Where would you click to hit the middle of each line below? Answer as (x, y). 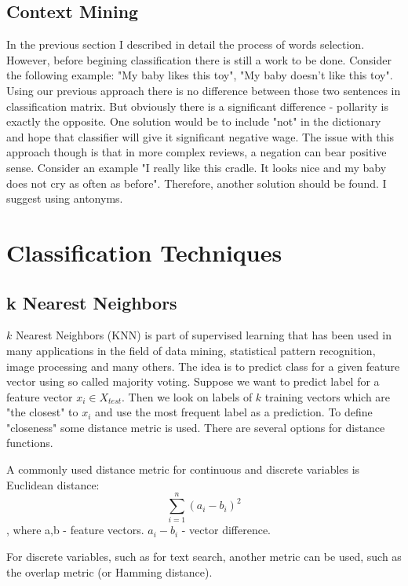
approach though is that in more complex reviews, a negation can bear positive (197, 152)
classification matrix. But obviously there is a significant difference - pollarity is (197, 106)
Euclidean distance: (53, 484)
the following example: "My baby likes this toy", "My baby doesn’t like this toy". (200, 75)
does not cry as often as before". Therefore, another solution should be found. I (197, 183)
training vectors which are (328, 396)
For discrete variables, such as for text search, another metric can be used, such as (204, 556)
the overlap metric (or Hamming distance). (109, 571)
